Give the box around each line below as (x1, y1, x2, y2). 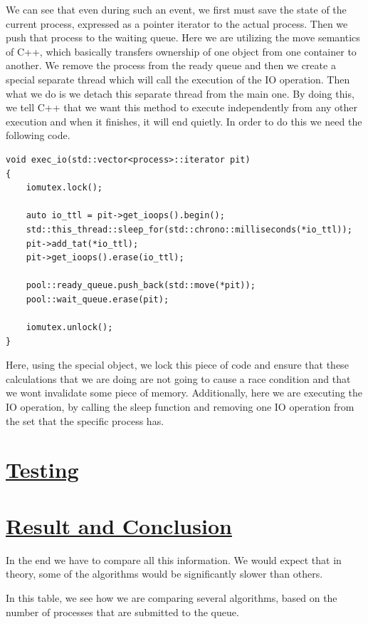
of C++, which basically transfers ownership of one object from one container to (6, 44, 357, 58)
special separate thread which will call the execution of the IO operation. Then (6, 71, 350, 86)
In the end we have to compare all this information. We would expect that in (6, 552, 342, 567)
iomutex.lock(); (26, 183, 103, 193)
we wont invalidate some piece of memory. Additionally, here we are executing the (6, 385, 363, 400)
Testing (6, 455, 79, 484)
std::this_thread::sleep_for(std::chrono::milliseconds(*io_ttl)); (26, 224, 352, 235)
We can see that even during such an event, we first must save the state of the (6, 2, 347, 16)
